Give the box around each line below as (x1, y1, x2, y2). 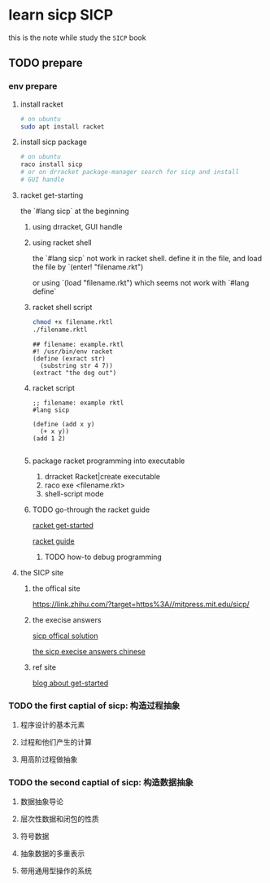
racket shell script (32, 302, 93, 312)
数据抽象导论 (20, 797, 63, 807)
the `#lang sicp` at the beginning (20, 206, 129, 216)
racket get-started (32, 520, 94, 530)
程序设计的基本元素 (20, 719, 85, 729)
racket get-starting (20, 190, 84, 200)
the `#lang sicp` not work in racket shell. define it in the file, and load (32, 253, 263, 263)
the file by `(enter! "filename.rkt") (32, 262, 144, 272)
